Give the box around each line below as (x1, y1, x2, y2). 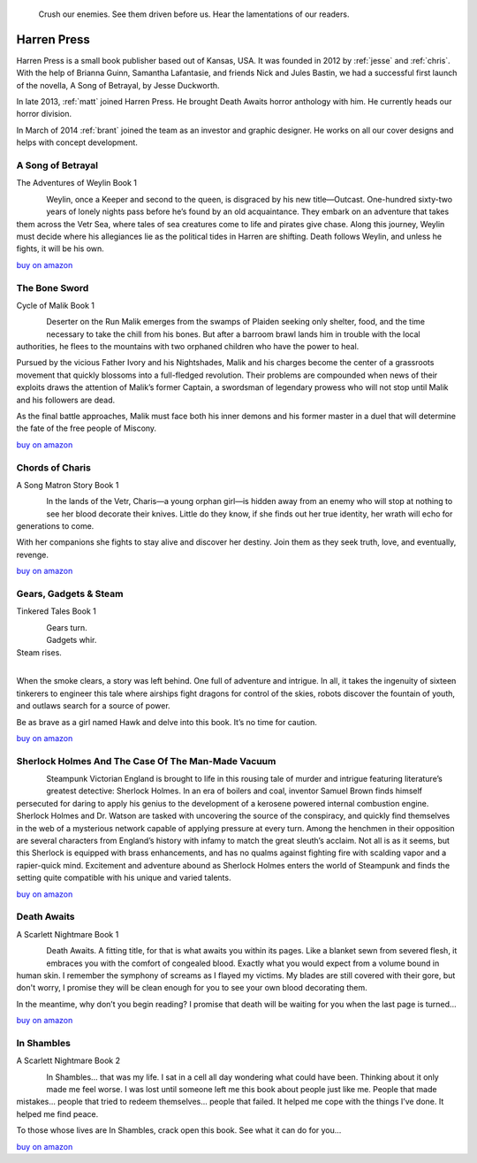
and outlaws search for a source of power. (16, 700, 171, 711)
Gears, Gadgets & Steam (16, 588, 124, 601)
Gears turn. (46, 622, 87, 632)
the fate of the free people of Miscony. (16, 423, 157, 433)
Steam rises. (16, 647, 62, 658)
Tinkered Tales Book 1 (16, 606, 96, 616)
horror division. (16, 109, 72, 119)
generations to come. (16, 521, 95, 532)
